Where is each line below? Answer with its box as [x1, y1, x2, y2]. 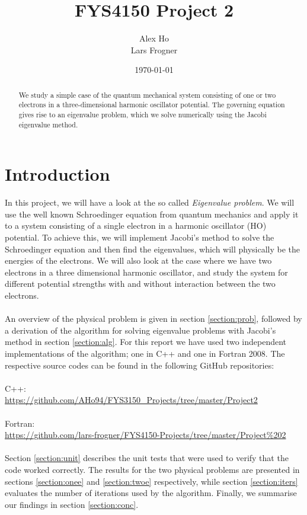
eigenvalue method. [18, 119, 78, 129]
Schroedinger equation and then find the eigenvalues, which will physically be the [5, 242, 300, 255]
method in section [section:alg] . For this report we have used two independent [5, 335, 287, 348]
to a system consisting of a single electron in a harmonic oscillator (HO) [5, 219, 267, 232]
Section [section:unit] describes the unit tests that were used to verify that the [5, 452, 289, 464]
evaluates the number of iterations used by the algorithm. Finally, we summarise [5, 487, 297, 499]
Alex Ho [139, 32, 170, 44]
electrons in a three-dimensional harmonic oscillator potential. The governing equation [18, 100, 285, 110]
